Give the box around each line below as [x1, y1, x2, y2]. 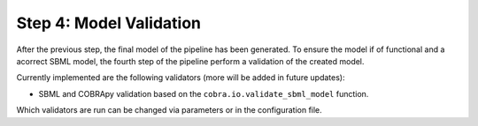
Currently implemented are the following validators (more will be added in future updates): [16, 72, 345, 83]
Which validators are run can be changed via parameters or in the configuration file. [16, 105, 322, 115]
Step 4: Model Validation [16, 13, 202, 33]
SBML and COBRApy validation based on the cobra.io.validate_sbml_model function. [38, 88, 369, 99]
